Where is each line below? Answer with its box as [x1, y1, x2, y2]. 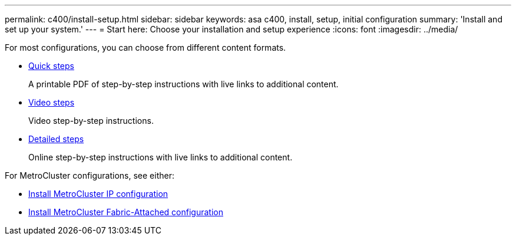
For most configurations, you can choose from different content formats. [5, 42, 286, 52]
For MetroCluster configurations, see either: [5, 170, 174, 180]
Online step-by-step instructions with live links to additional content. [28, 152, 293, 162]
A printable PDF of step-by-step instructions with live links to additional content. [28, 79, 339, 89]
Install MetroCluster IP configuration [28, 189, 168, 199]
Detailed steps [28, 134, 84, 144]
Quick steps [28, 61, 74, 71]
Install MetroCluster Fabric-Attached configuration [28, 207, 223, 217]
